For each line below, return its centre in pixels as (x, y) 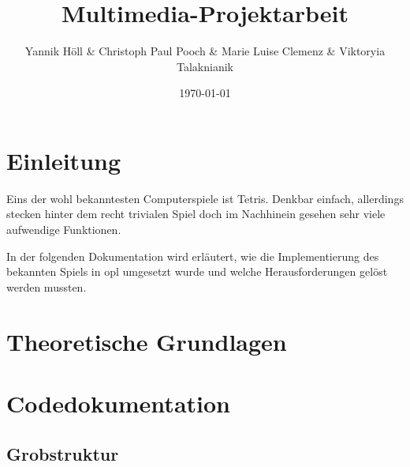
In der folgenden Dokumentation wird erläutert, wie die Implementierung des (193, 256)
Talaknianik (205, 66)
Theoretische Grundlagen (147, 341)
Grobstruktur (63, 453)
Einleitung (64, 160)
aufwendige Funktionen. (64, 230)
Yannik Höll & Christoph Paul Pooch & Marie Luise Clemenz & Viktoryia (205, 51)
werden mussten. (47, 286)
